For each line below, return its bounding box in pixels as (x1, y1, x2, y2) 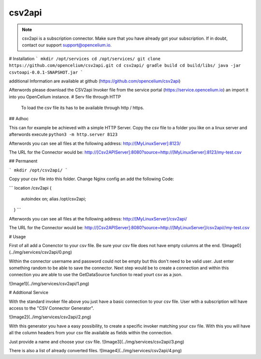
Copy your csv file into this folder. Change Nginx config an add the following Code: (9, 176, 174, 182)
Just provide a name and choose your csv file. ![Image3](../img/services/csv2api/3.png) (9, 339, 185, 344)
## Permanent (9, 158, 38, 164)
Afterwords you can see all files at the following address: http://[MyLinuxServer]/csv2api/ (9, 216, 187, 221)
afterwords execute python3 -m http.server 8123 (9, 131, 118, 138)
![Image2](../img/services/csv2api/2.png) (9, 314, 91, 320)
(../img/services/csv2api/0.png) (9, 250, 72, 255)
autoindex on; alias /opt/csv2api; (21, 196, 87, 202)
